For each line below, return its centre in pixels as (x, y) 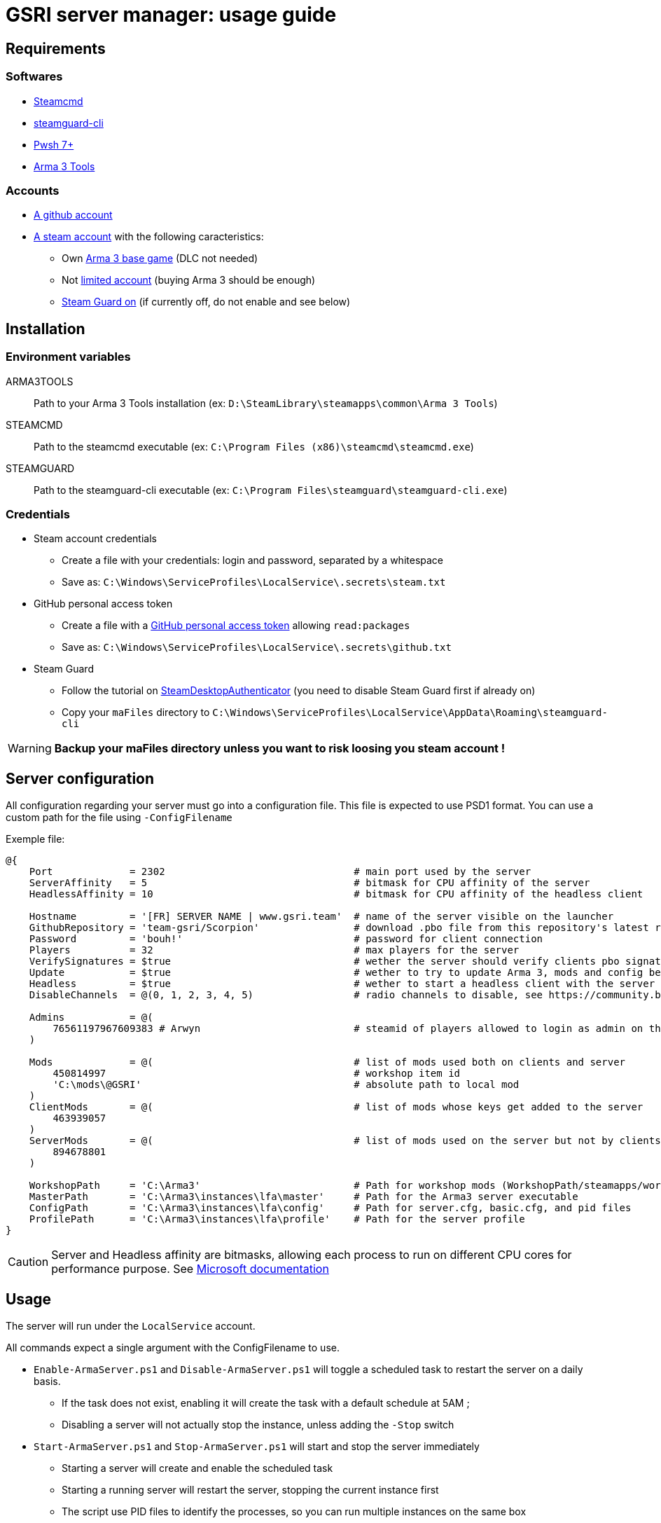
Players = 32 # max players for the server (274, 950)
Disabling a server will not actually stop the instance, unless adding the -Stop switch (258, 1424)
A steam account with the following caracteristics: (149, 237)
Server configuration (80, 778)
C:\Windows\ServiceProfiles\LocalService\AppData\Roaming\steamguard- (410, 713)
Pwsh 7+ (54, 144)
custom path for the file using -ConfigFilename (119, 818)
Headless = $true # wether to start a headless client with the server (342, 984)
